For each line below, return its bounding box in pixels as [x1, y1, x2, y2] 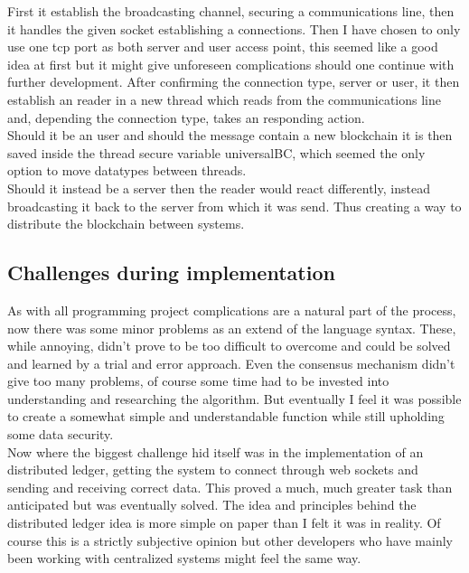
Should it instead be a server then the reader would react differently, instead [7, 178, 430, 197]
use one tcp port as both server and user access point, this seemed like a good [7, 37, 438, 56]
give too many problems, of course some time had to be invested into [7, 371, 389, 390]
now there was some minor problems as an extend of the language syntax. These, [7, 318, 456, 337]
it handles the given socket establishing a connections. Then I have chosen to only [7, 19, 461, 38]
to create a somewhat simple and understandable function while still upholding [7, 407, 445, 426]
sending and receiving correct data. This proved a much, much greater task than [7, 477, 453, 496]
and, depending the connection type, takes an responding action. [7, 108, 365, 127]
